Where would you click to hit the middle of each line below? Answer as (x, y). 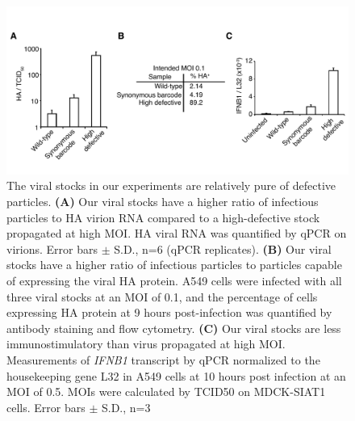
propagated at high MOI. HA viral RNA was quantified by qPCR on (177, 233)
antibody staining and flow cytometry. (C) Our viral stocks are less (174, 328)
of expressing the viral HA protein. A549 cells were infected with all (174, 281)
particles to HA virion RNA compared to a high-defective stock (163, 217)
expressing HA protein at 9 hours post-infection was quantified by (169, 312)
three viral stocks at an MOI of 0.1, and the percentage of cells (162, 296)
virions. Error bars (52, 248)
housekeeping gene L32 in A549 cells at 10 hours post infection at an (176, 375)
